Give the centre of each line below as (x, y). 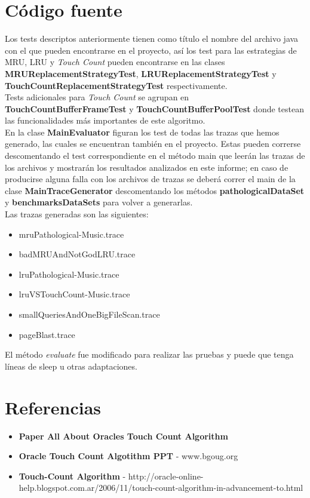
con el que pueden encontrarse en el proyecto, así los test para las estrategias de (151, 50)
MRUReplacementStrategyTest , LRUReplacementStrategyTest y (141, 73)
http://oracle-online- (166, 476)
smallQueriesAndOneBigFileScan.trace (89, 314)
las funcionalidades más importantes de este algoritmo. (105, 120)
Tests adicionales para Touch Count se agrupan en (97, 97)
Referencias (53, 407)
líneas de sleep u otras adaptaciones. (71, 366)
